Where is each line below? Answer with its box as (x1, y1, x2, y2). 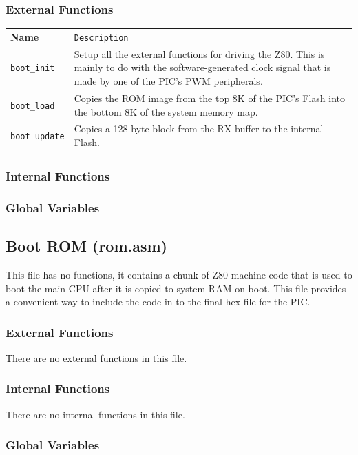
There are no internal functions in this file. (6, 407, 185, 421)
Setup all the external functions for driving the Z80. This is (74, 46, 325, 61)
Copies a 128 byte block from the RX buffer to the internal (74, 121, 324, 136)
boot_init (10, 63, 55, 74)
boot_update (10, 132, 65, 142)
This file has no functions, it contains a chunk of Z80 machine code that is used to (6, 267, 352, 281)
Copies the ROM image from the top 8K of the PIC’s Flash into (74, 90, 345, 105)
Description (74, 32, 129, 43)
